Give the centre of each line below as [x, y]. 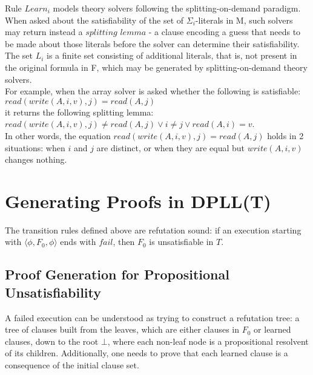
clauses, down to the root [52, 341]
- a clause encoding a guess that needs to [225, 32]
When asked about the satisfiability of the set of [94, 20]
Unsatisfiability [53, 292]
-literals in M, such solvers [244, 20]
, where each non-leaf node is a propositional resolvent [208, 341]
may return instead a [44, 32]
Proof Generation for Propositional [117, 274]
